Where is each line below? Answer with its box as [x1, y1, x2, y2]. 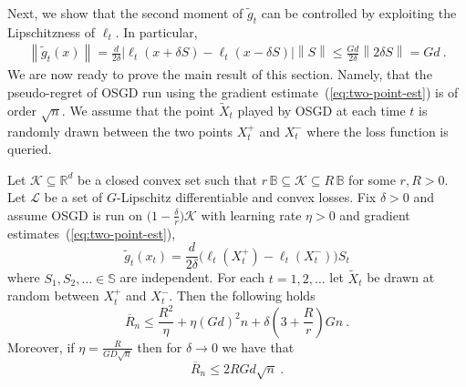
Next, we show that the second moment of [7, 4, 243, 22]
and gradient [339, 205, 410, 224]
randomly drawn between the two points [7, 121, 233, 140]
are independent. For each [119, 268, 265, 287]
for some [348, 169, 396, 188]
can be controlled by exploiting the [261, 4, 457, 22]
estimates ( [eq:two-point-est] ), [7, 223, 176, 242]
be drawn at [367, 268, 435, 287]
